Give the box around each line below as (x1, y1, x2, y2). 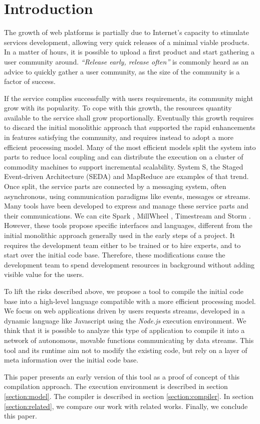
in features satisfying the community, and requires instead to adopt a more (4, 132, 233, 142)
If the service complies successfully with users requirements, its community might (4, 92, 253, 103)
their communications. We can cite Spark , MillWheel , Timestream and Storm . (4, 210, 251, 220)
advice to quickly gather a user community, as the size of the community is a (4, 66, 240, 76)
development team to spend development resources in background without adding (4, 259, 255, 269)
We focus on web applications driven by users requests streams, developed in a (4, 305, 245, 316)
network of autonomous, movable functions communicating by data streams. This (4, 334, 254, 345)
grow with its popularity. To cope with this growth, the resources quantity (4, 102, 232, 113)
